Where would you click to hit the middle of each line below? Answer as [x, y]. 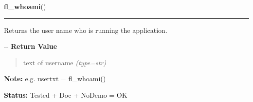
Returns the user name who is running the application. [86, 30]
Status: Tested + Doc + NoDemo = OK [66, 95]
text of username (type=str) [65, 62]
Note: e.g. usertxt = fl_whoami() [55, 79]
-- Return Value [31, 46]
